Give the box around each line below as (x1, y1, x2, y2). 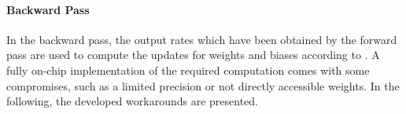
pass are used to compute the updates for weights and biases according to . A (6, 46, 380, 63)
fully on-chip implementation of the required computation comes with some (6, 61, 370, 78)
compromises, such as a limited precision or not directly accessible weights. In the (6, 77, 400, 94)
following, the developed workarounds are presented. (6, 93, 258, 109)
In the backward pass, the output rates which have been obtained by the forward (6, 31, 397, 47)
